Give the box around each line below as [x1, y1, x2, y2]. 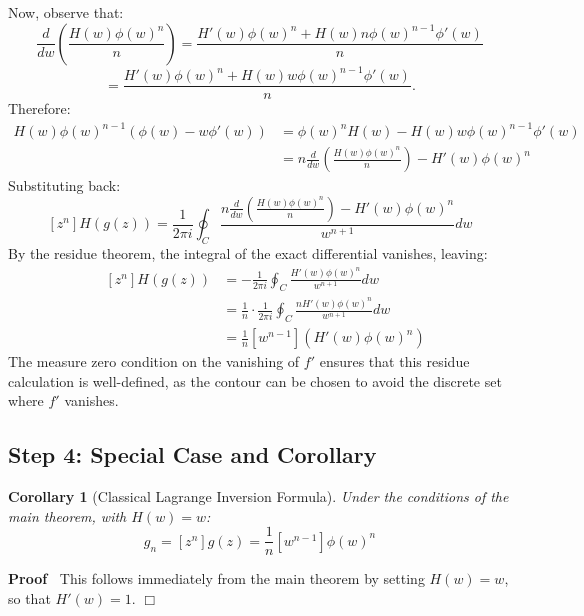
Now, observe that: [8, 2, 124, 22]
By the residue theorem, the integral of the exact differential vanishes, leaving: [8, 243, 488, 264]
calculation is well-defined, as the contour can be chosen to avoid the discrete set [8, 370, 502, 391]
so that [8, 588, 51, 608]
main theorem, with [8, 505, 127, 526]
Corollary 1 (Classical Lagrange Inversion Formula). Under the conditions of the [8, 486, 509, 507]
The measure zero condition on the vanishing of [8, 351, 300, 372]
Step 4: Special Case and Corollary [8, 439, 377, 470]
